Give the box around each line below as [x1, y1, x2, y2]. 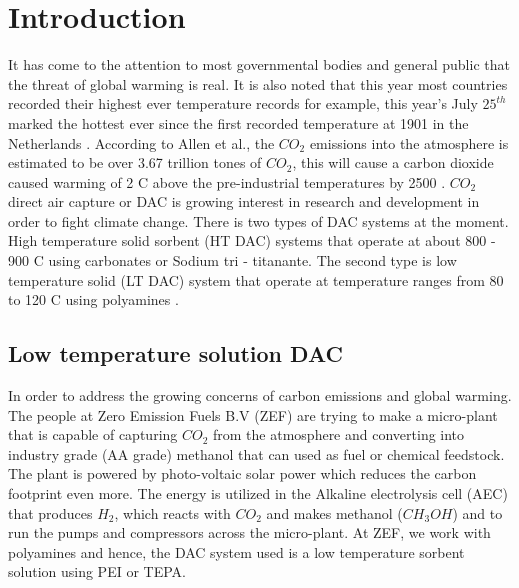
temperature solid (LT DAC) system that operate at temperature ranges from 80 [8, 269, 504, 290]
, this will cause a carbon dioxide [292, 152, 494, 173]
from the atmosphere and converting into [213, 424, 465, 445]
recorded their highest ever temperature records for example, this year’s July [8, 93, 478, 114]
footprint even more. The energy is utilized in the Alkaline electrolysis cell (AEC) [8, 483, 508, 504]
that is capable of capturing [8, 424, 178, 445]
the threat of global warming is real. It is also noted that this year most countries [8, 73, 508, 94]
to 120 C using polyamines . [8, 289, 179, 310]
